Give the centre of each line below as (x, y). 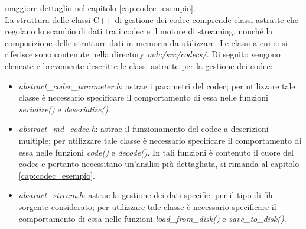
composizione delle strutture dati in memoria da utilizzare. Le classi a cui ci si (146, 42)
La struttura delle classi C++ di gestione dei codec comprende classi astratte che (152, 19)
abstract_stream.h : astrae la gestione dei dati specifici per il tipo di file (147, 195)
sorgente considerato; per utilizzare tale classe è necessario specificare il (147, 206)
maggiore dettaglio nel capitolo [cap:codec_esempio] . (100, 8)
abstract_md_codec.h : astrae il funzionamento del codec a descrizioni (144, 129)
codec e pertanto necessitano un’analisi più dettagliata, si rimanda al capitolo (159, 164)
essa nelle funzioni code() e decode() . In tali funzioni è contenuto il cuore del (156, 152)
